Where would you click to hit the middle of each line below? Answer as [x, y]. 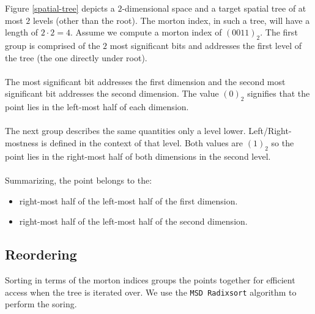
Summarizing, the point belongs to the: [79, 180]
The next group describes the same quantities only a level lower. [125, 131]
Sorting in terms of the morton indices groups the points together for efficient [150, 279]
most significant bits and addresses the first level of [206, 45]
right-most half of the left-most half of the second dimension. [133, 221]
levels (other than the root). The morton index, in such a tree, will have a [171, 20]
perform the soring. [41, 304]
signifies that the [279, 93]
